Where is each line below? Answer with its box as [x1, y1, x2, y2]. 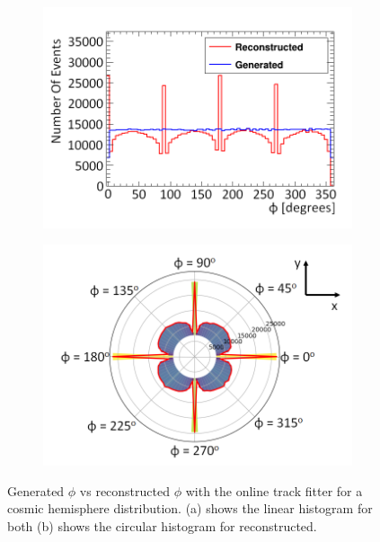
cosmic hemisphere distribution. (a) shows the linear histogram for [7, 499, 373, 518]
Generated [7, 481, 65, 500]
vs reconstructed [79, 481, 171, 500]
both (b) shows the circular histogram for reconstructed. [7, 516, 317, 535]
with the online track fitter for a [185, 481, 363, 500]
